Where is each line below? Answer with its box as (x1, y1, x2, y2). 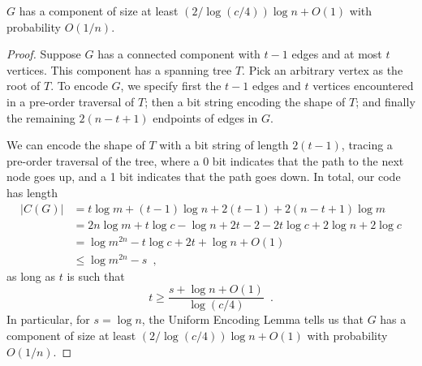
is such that (67, 267, 125, 284)
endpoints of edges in (153, 109, 258, 126)
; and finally (355, 93, 416, 110)
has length (6, 183, 58, 200)
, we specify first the (120, 77, 222, 94)
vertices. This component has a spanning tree (6, 61, 232, 78)
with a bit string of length (159, 136, 289, 153)
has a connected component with (97, 45, 261, 62)
